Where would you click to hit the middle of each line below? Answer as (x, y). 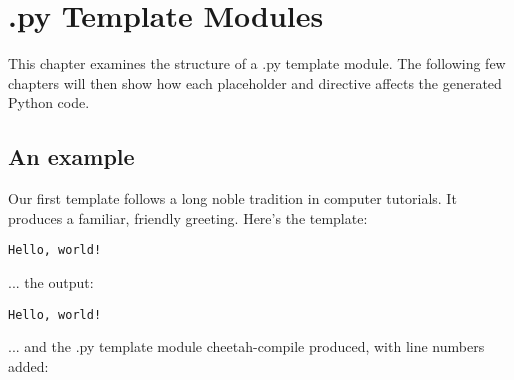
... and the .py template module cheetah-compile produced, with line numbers (246, 346)
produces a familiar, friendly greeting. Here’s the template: (188, 217)
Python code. (49, 102)
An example (71, 156)
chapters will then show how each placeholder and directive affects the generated (255, 82)
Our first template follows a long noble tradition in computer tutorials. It (232, 198)
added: (28, 365)
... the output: (51, 281)
